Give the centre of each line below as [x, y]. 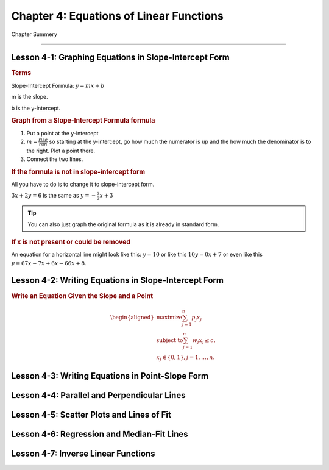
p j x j [197, 318]
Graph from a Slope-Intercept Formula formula [83, 121]
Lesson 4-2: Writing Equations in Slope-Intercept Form [117, 280]
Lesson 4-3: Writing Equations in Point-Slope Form [110, 376]
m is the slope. [30, 97]
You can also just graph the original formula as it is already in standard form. [123, 224]
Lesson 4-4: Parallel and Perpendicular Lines [98, 395]
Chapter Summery [34, 34]
